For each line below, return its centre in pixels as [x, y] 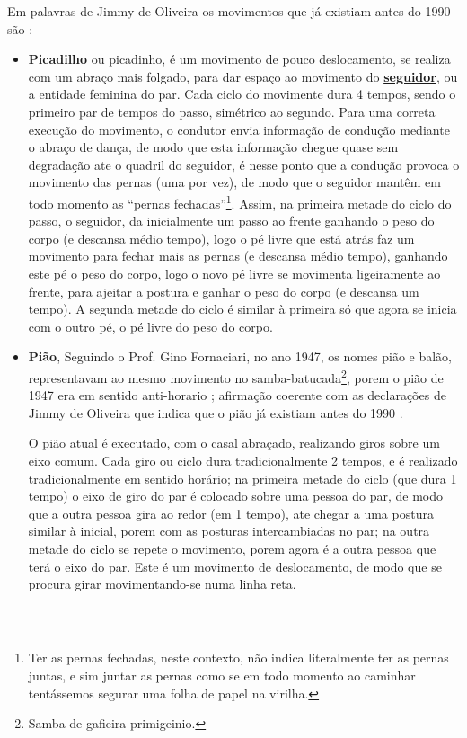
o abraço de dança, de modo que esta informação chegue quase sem [213, 147]
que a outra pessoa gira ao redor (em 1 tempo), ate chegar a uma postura [231, 513]
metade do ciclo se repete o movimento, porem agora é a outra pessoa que [232, 548]
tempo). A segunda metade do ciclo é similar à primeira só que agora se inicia [242, 309]
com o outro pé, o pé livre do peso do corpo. [150, 326]
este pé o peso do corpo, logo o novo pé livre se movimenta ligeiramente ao [234, 273]
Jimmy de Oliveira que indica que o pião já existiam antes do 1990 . [216, 412]
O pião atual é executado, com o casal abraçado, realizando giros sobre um [234, 443]
